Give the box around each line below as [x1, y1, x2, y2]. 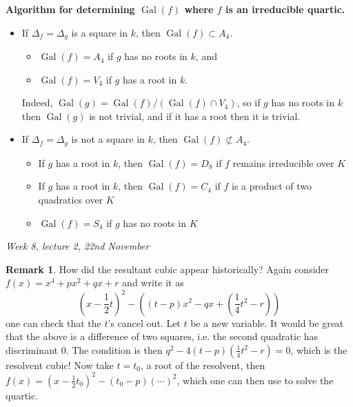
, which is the [290, 342, 347, 357]
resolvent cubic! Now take [6, 357, 114, 372]
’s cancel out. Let [108, 315, 181, 330]
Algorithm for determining [6, 2, 135, 16]
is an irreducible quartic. [225, 2, 345, 16]
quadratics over [38, 192, 103, 207]
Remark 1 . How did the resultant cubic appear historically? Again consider [6, 261, 330, 276]
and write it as [122, 275, 184, 290]
